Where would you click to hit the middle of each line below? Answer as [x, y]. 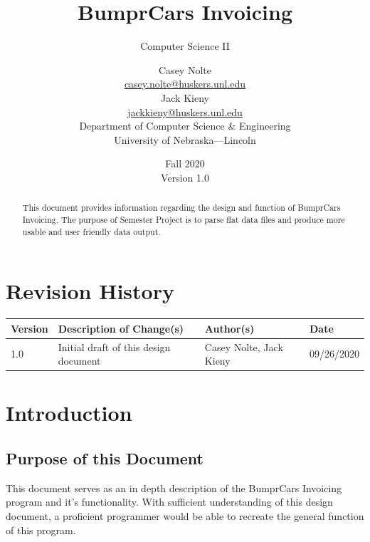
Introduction [69, 413]
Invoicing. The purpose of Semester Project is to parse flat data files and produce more [184, 219]
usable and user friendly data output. [91, 231]
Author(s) [229, 328]
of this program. [41, 530]
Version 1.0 [185, 177]
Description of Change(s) [121, 328]
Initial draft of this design [114, 346]
